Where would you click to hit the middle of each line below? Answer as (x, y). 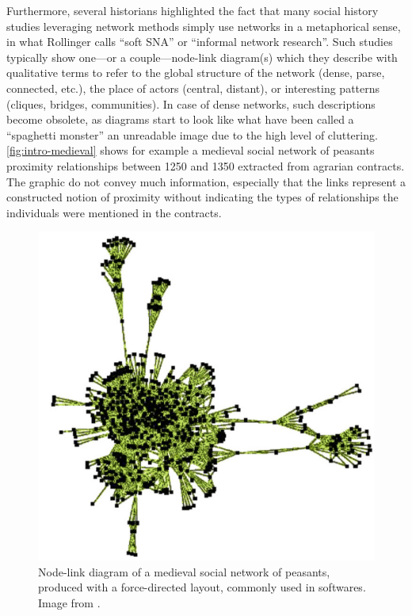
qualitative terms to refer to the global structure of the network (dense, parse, (196, 73)
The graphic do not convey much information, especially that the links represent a (206, 181)
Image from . (69, 602)
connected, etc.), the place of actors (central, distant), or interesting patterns (193, 88)
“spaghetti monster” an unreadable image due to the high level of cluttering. (192, 134)
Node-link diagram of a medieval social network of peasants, (184, 571)
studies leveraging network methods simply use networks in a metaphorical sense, (204, 26)
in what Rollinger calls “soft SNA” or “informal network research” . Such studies (200, 42)
